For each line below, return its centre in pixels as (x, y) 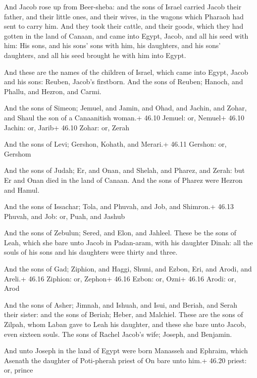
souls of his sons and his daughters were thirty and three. (91, 252)
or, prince (19, 370)
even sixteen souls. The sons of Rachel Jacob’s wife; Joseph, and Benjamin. (118, 334)
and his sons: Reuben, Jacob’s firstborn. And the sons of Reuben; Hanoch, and (124, 81)
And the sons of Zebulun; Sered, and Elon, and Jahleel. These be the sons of (120, 233)
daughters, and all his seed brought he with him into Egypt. (95, 55)
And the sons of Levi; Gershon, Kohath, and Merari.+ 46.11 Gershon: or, (115, 144)
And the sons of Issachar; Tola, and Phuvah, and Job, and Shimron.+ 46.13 (119, 206)
